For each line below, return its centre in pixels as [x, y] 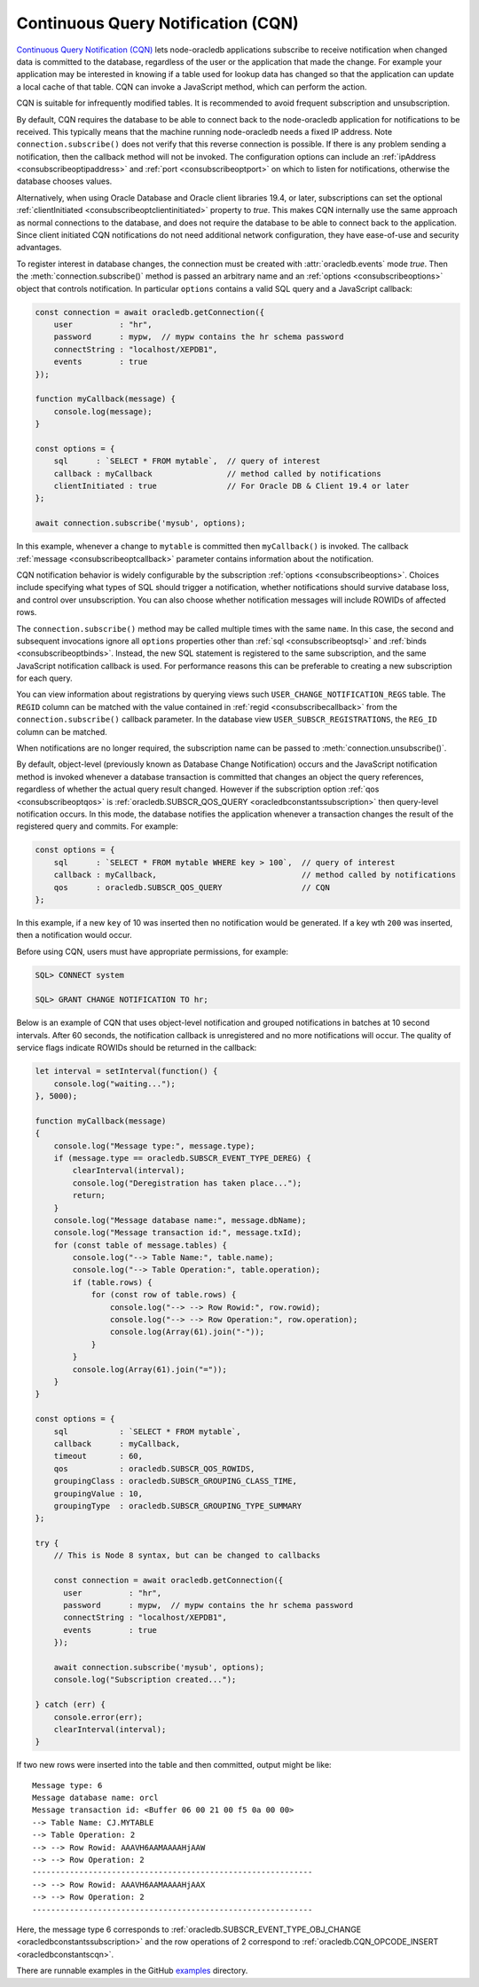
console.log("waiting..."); [115, 1084]
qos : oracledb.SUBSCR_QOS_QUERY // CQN [192, 887]
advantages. [39, 248]
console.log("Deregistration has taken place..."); [187, 1183]
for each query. [44, 678]
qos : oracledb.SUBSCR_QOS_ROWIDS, [154, 1468]
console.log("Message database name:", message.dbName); [180, 1220]
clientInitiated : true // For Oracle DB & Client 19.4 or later [232, 486]
